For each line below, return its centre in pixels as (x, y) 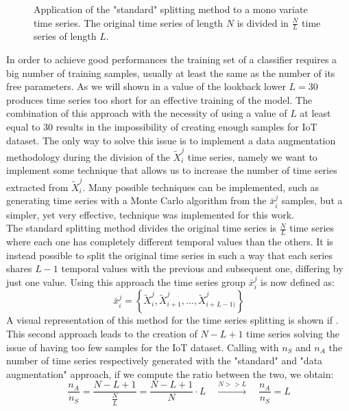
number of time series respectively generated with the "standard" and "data (165, 360)
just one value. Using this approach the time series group (126, 282)
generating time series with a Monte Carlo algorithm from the (136, 200)
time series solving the (293, 334)
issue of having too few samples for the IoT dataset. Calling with (143, 347)
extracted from (37, 187)
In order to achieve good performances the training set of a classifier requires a (172, 59)
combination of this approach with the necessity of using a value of (147, 113)
